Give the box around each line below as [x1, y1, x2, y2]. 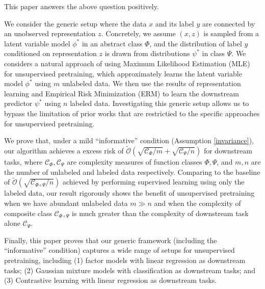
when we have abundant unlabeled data [4, 197, 128, 208]
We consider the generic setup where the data [4, 18, 147, 29]
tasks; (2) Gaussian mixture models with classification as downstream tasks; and [4, 265, 255, 275]
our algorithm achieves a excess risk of [4, 145, 124, 155]
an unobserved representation [4, 28, 96, 39]
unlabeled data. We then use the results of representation [62, 78, 241, 89]
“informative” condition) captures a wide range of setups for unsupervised [4, 245, 235, 255]
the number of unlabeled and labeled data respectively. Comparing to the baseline [4, 166, 260, 177]
